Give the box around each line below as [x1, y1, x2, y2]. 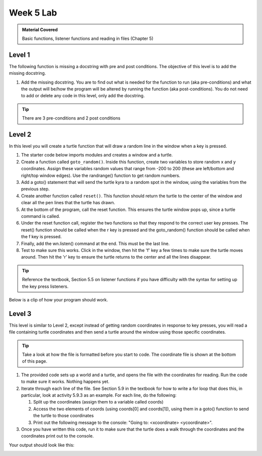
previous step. [21, 186, 50, 192]
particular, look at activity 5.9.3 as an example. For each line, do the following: [21, 392, 177, 398]
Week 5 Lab [9, 7, 57, 18]
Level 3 [9, 309, 32, 318]
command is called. [21, 213, 60, 219]
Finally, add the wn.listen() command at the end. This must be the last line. [21, 241, 170, 246]
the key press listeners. [22, 283, 69, 289]
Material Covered [22, 27, 58, 33]
